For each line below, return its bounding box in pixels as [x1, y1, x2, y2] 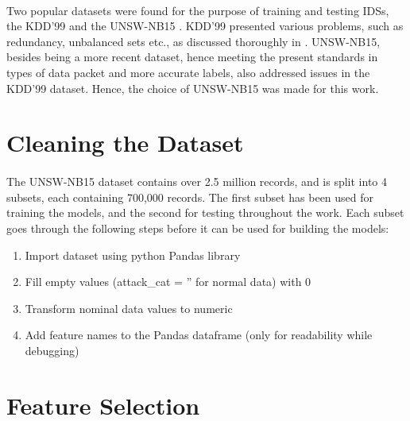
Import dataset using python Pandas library [25, 246, 241, 263]
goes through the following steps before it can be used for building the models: [6, 219, 389, 236]
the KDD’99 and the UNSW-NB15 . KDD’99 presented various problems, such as [6, 17, 404, 34]
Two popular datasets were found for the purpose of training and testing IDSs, [6, 2, 389, 18]
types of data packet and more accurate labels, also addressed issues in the [6, 64, 370, 80]
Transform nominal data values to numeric [25, 299, 233, 316]
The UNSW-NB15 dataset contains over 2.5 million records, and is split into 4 [6, 173, 388, 190]
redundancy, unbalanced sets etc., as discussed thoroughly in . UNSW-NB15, [6, 33, 381, 49]
